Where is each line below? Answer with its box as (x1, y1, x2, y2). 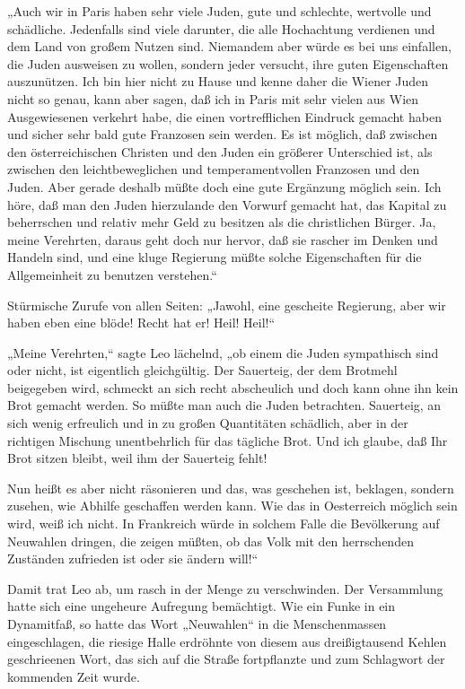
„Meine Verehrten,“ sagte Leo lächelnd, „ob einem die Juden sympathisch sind (7, 343, 439, 362)
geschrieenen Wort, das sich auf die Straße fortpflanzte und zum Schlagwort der (7, 650, 445, 668)
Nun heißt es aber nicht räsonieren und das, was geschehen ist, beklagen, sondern (7, 478, 454, 497)
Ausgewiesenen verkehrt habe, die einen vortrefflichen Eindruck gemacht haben (7, 107, 442, 126)
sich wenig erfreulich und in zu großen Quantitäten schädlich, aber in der (7, 414, 408, 432)
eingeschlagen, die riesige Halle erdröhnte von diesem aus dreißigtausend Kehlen (7, 632, 447, 650)
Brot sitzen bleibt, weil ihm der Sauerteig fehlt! (7, 449, 268, 467)
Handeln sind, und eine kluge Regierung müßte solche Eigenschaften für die (7, 248, 422, 266)
